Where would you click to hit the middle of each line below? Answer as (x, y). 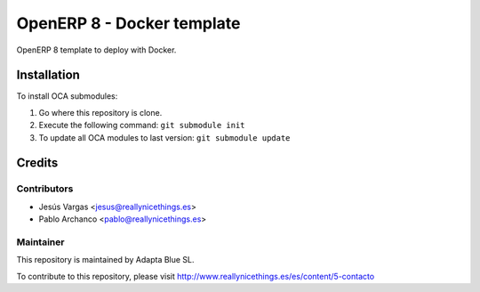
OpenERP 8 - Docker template (128, 23)
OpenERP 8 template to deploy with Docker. (96, 50)
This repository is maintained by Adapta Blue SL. (105, 260)
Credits (37, 163)
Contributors (45, 189)
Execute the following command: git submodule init (142, 126)
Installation (48, 75)
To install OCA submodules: (67, 96)
